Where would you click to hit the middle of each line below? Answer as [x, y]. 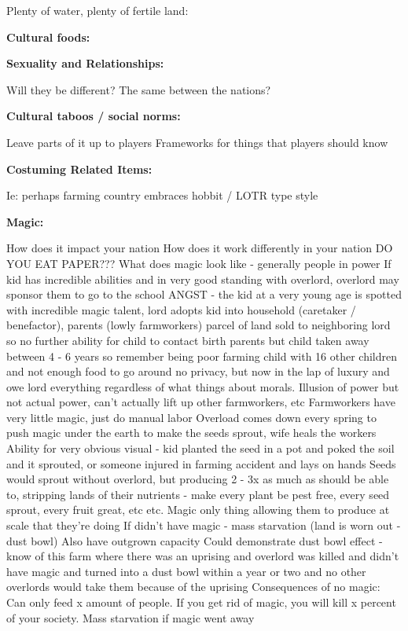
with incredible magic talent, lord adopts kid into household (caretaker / [181, 309]
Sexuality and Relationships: [85, 63]
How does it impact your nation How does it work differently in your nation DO [200, 248]
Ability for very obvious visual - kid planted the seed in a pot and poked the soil [200, 448]
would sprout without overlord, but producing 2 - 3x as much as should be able [198, 479]
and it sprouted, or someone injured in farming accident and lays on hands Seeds [201, 463]
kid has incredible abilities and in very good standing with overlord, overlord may [203, 279]
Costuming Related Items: [79, 169]
